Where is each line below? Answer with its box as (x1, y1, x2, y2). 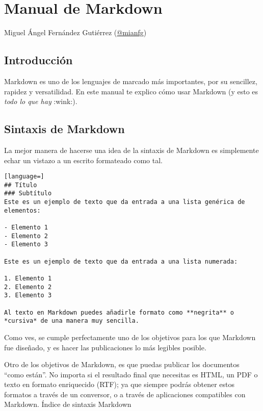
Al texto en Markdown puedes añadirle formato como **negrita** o (4, 309, 234, 316)
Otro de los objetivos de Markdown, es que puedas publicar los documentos (4, 359, 240, 370)
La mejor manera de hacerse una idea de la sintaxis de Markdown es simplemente (4, 144, 259, 155)
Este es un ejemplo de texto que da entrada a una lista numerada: (4, 258, 238, 265)
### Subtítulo (4, 190, 52, 197)
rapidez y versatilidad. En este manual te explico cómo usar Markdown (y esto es (4, 86, 258, 96)
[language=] (4, 173, 44, 181)
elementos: (4, 207, 41, 214)
